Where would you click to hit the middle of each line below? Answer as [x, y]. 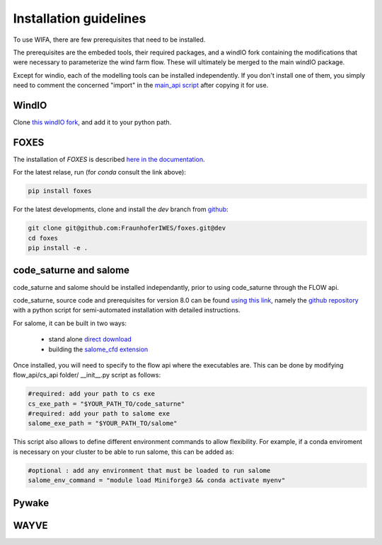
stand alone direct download [90, 339]
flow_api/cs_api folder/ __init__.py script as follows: [87, 375]
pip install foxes [60, 191]
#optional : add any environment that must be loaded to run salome [149, 470]
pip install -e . [58, 248]
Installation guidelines [80, 18]
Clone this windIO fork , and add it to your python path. [92, 122]
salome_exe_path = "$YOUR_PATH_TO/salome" [103, 423]
